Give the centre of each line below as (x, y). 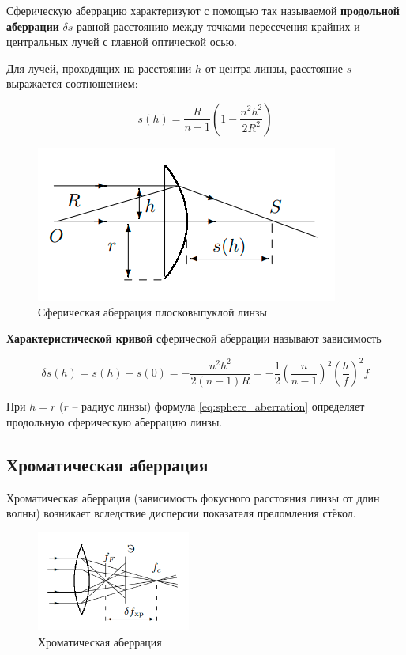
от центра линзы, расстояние (274, 68)
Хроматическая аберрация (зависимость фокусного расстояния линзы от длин (193, 497)
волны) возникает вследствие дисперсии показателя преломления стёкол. (181, 513)
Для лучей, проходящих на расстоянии (99, 68)
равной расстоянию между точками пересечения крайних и (218, 26)
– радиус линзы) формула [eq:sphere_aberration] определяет (218, 406)
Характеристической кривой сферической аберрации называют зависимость (194, 338)
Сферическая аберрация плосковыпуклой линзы (152, 311)
